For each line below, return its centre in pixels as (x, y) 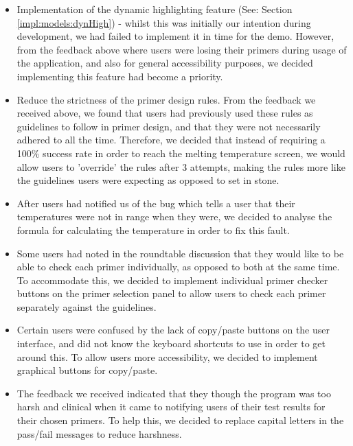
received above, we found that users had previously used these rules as (165, 113)
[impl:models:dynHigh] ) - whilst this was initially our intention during (164, 22)
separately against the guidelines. (87, 306)
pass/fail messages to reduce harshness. (99, 433)
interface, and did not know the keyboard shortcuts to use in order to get (171, 343)
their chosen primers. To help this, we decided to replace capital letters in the (180, 420)
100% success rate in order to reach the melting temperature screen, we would (181, 153)
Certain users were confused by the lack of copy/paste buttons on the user (173, 330)
